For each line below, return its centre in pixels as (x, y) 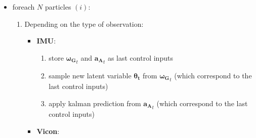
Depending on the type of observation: (84, 24)
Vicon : (48, 131)
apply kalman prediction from (95, 103)
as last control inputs (140, 57)
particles (58, 7)
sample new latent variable (90, 76)
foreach (24, 7)
